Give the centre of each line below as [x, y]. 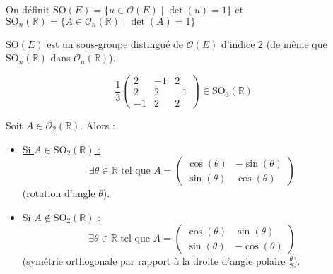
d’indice [238, 43]
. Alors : [98, 125]
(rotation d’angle [59, 193]
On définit [28, 9]
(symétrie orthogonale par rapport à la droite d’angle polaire [154, 261]
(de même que [297, 43]
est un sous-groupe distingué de [115, 43]
